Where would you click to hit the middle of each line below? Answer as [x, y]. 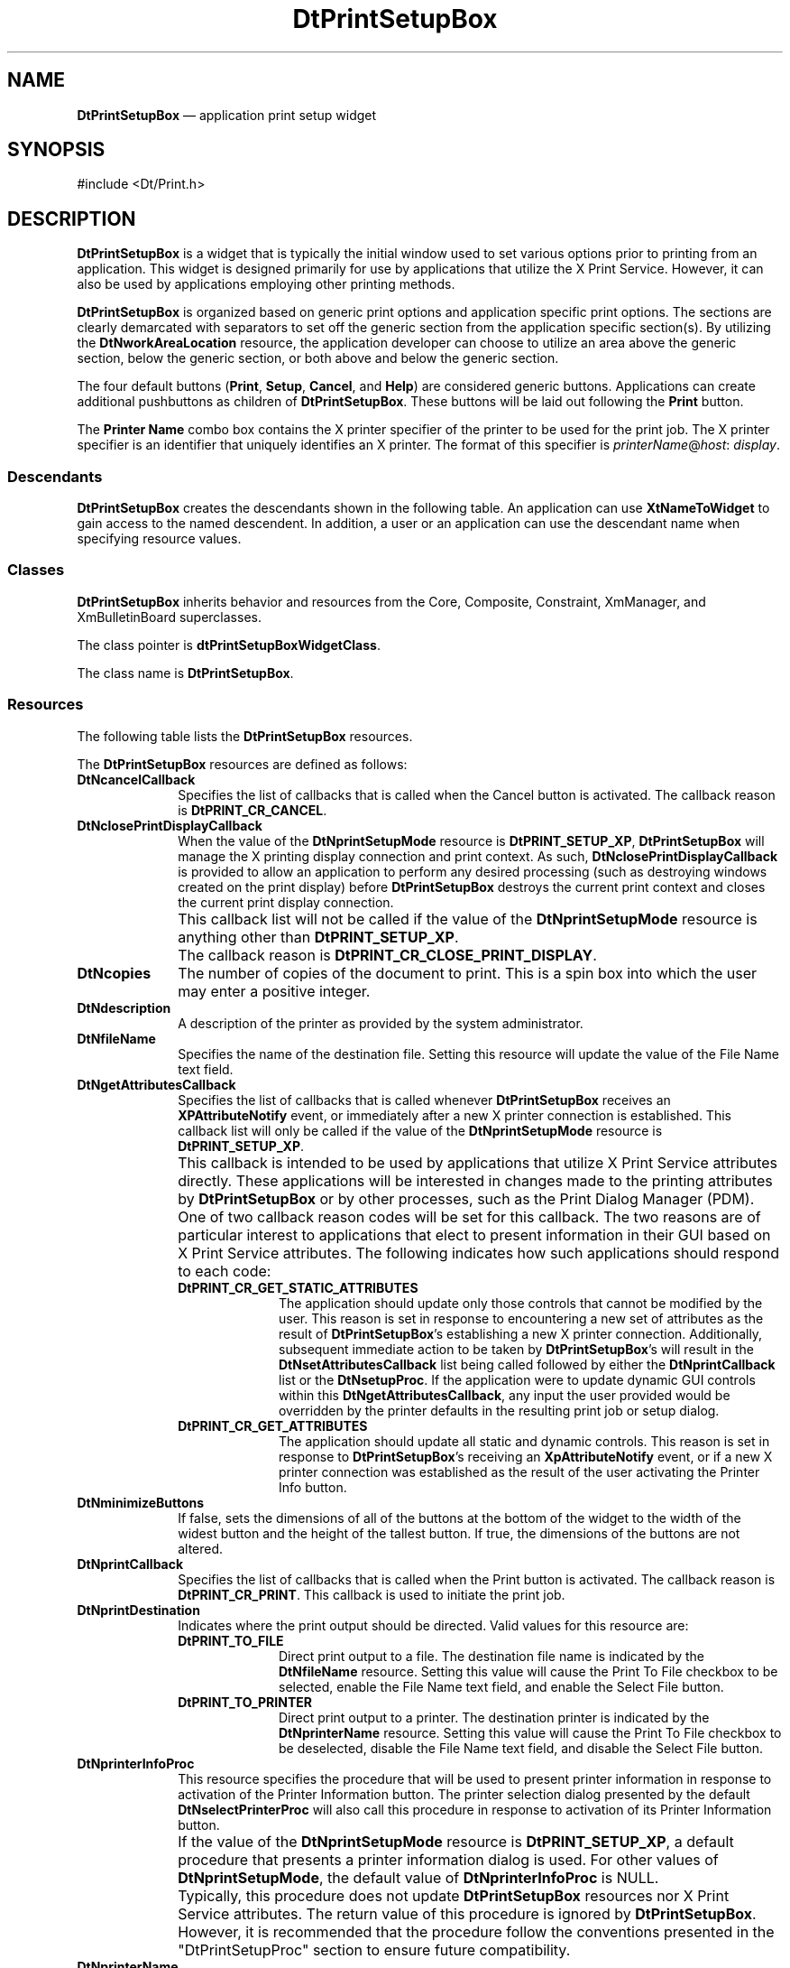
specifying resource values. [159, 539]
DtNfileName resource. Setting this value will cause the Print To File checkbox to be [528, 1671]
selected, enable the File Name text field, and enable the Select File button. [501, 1686]
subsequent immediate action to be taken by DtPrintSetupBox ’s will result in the [516, 1349]
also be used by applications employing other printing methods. [266, 284]
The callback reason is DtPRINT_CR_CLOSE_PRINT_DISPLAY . [387, 955]
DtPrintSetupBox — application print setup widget [227, 115]
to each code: [225, 1271]
